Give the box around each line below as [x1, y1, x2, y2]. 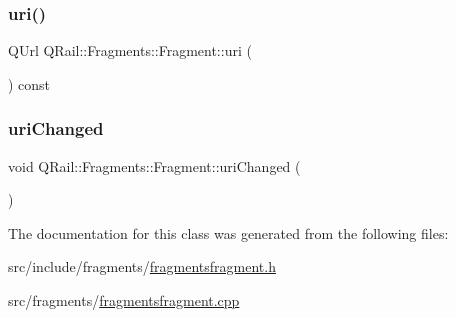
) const [8, 73, 51, 94]
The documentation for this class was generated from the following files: [8, 222, 449, 243]
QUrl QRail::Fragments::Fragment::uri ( [8, 40, 252, 61]
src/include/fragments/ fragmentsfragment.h [8, 256, 276, 277]
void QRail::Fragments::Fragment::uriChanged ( [8, 155, 301, 176]
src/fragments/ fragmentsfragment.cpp [8, 290, 240, 310]
